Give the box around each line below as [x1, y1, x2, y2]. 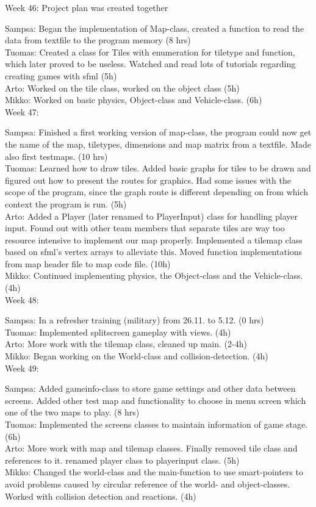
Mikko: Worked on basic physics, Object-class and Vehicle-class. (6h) [5, 93, 262, 106]
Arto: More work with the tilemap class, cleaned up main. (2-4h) [5, 337, 247, 350]
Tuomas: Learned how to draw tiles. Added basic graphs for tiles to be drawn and [5, 162, 311, 174]
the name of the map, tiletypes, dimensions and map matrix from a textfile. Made [5, 137, 311, 150]
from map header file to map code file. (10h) [5, 257, 171, 270]
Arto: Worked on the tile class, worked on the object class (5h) [5, 81, 240, 94]
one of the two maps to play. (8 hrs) [5, 406, 140, 419]
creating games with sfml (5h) [5, 69, 117, 82]
